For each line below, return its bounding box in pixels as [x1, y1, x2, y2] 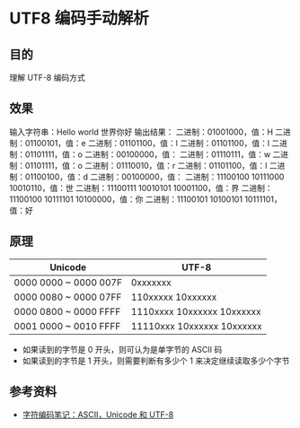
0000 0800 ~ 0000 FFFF [13, 305, 121, 318]
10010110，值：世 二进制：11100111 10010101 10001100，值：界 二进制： [9, 182, 274, 193]
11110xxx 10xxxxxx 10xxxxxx [130, 319, 262, 332]
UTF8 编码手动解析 [9, 8, 150, 29]
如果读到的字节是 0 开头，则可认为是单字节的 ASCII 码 [22, 344, 223, 354]
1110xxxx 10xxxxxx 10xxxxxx [130, 305, 261, 318]
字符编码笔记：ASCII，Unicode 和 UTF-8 [22, 409, 174, 420]
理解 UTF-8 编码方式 [9, 73, 85, 83]
